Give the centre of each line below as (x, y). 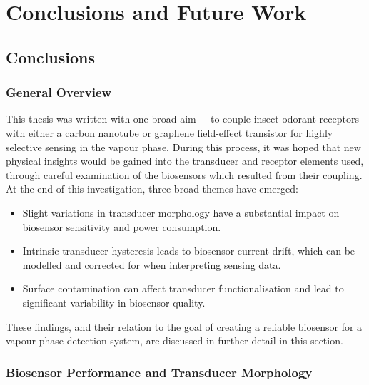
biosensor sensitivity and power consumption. (122, 226)
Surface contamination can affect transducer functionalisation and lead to (183, 288)
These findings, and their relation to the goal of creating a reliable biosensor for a (184, 326)
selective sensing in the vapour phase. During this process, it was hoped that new (183, 147)
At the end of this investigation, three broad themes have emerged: (152, 189)
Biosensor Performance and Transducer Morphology (159, 372)
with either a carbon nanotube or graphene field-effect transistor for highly (170, 132)
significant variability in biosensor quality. (114, 302)
